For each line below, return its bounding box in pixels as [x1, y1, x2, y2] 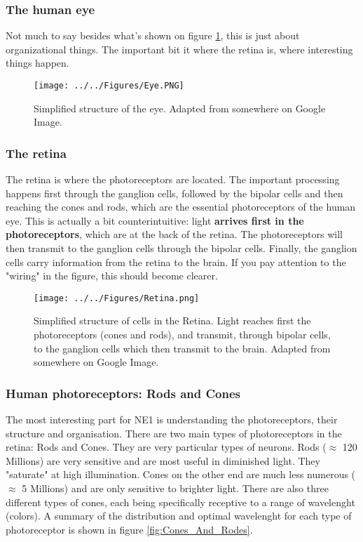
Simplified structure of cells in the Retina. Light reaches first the [34, 313, 311, 328]
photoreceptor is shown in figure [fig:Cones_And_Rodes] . [6, 522, 253, 536]
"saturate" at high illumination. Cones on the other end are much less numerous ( [6, 467, 356, 482]
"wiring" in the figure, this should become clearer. [6, 268, 218, 283]
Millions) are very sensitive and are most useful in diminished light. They [6, 453, 320, 468]
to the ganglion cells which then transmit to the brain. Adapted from [34, 341, 331, 355]
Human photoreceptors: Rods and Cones [6, 384, 240, 402]
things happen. [6, 55, 69, 70]
